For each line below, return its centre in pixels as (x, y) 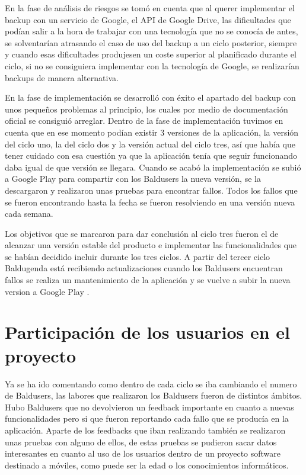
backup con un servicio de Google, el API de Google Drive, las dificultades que (148, 19)
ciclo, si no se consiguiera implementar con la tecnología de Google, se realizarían (152, 65)
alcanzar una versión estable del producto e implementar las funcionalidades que (151, 245)
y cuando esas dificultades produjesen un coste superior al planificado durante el (151, 54)
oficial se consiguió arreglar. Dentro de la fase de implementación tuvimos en (144, 121)
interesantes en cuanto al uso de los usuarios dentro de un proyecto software (143, 453)
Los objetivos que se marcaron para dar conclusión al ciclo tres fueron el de (142, 233)
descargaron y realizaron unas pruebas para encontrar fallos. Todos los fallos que (151, 190)
